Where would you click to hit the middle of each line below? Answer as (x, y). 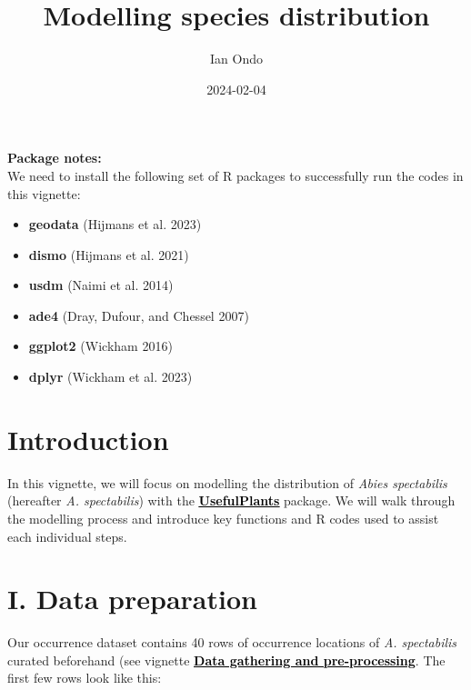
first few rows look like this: (85, 678)
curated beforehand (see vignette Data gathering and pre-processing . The (226, 660)
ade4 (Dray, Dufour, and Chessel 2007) (139, 315)
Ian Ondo (236, 59)
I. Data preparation (132, 599)
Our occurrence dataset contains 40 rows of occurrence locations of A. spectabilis (232, 642)
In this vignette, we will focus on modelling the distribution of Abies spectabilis (227, 482)
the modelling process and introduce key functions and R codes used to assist (223, 518)
